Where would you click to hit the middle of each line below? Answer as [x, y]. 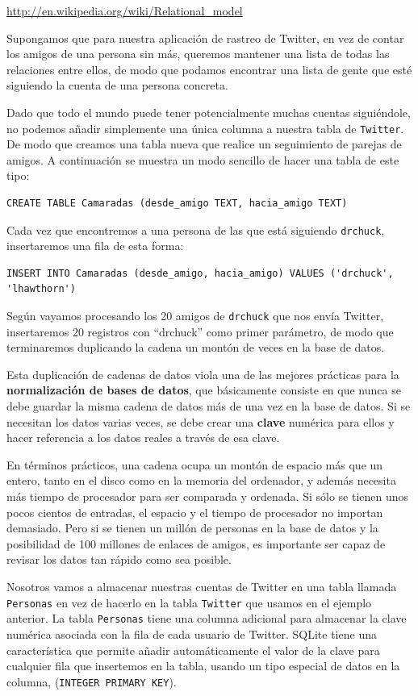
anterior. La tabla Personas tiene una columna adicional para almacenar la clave [207, 618]
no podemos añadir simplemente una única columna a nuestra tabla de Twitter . [205, 128]
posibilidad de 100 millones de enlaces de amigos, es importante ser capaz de [196, 543]
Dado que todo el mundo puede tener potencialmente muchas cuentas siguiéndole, [209, 112]
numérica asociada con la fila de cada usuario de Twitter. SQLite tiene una [192, 633]
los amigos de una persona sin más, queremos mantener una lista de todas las [198, 54]
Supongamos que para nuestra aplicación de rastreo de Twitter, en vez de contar [205, 38]
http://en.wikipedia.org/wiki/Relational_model [125, 10]
